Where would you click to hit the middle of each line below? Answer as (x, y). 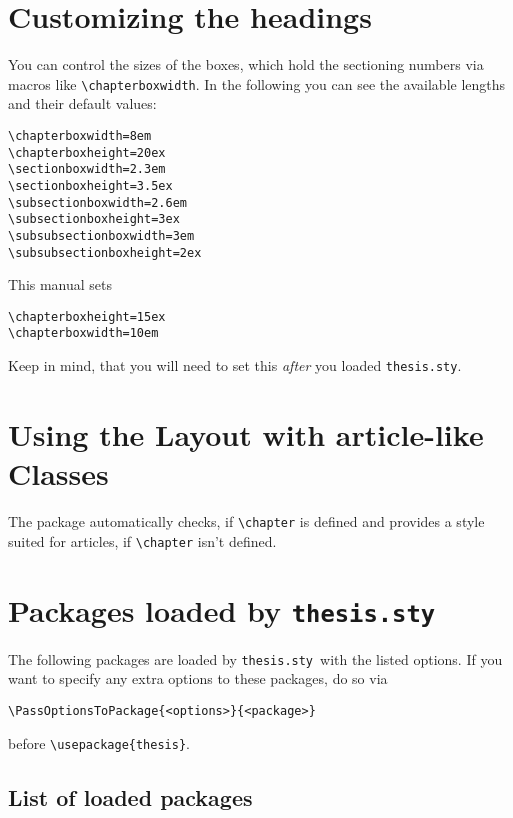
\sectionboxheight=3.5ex (90, 185)
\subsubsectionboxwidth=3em (101, 235)
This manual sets (60, 284)
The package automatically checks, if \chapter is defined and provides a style (246, 521)
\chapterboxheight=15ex (87, 316)
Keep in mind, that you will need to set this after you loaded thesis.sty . (235, 365)
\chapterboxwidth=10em (83, 333)
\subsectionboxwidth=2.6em (97, 202)
